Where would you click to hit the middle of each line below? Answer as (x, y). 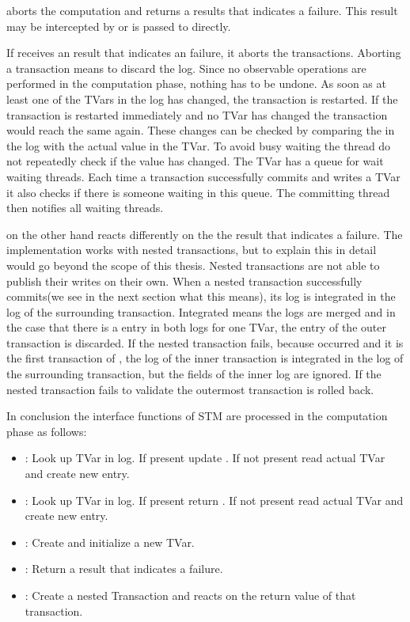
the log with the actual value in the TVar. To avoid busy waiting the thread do (199, 145)
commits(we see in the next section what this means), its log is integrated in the (201, 296)
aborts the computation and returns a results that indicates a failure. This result (202, 10)
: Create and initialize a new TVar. (110, 542)
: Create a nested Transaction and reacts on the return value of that (190, 595)
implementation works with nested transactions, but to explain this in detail (192, 250)
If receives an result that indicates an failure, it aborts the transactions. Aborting (204, 53)
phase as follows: (47, 431)
